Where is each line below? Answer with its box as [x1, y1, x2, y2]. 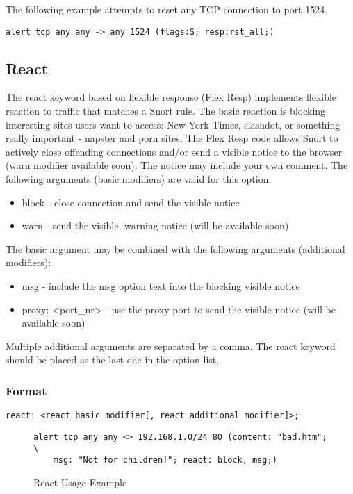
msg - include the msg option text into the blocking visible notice [22, 278, 300, 293]
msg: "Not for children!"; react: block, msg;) [53, 455, 277, 466]
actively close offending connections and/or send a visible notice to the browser [6, 144, 343, 158]
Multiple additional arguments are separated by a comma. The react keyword [6, 338, 336, 353]
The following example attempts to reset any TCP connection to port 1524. [6, 2, 328, 16]
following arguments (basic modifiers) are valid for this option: [6, 172, 272, 186]
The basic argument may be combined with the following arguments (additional [6, 241, 345, 256]
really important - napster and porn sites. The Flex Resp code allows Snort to [6, 131, 338, 145]
